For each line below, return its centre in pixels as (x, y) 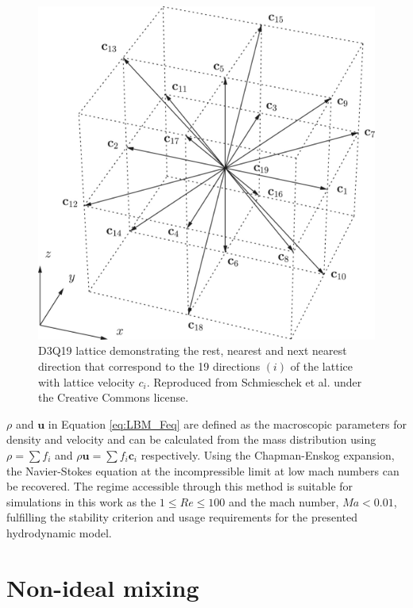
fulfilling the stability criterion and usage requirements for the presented (182, 517)
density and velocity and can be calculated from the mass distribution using (191, 439)
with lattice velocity (87, 381)
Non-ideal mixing (103, 587)
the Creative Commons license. (114, 397)
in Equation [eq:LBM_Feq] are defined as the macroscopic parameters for (227, 423)
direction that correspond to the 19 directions (149, 366)
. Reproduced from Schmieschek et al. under (254, 381)
